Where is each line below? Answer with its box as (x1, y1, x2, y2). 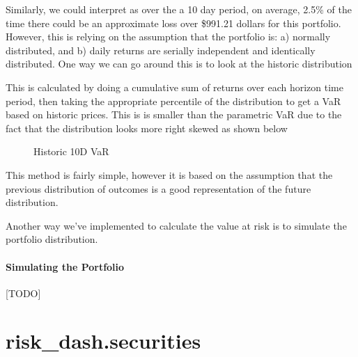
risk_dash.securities (6, 326, 201, 355)
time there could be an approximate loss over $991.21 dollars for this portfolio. (6, 15, 341, 30)
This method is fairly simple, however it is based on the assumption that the (6, 167, 333, 182)
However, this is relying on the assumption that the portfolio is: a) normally (6, 29, 331, 44)
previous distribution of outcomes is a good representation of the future (6, 181, 311, 196)
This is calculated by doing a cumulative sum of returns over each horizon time (6, 79, 343, 94)
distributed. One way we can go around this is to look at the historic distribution (6, 56, 352, 71)
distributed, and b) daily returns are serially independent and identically (6, 42, 316, 57)
